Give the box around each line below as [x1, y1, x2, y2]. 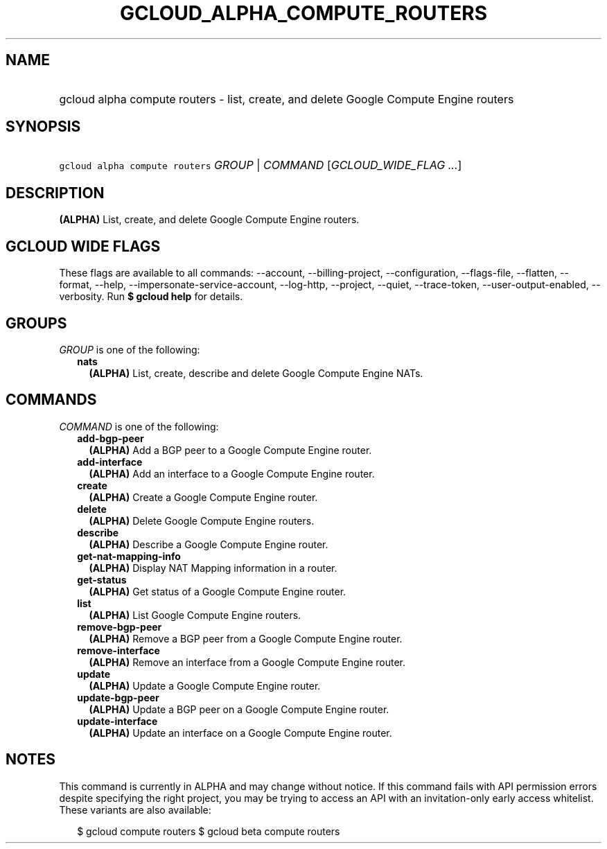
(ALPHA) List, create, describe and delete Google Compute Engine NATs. [89, 367, 423, 379]
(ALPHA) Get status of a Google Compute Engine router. [89, 585, 346, 597]
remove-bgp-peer [77, 620, 162, 633]
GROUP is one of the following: [59, 343, 200, 356]
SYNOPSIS [6, 118, 81, 136]
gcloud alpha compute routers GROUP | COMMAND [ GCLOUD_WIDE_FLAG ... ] [59, 158, 462, 173]
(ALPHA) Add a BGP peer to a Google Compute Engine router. [89, 444, 372, 456]
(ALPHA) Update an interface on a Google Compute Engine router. [89, 726, 392, 739]
